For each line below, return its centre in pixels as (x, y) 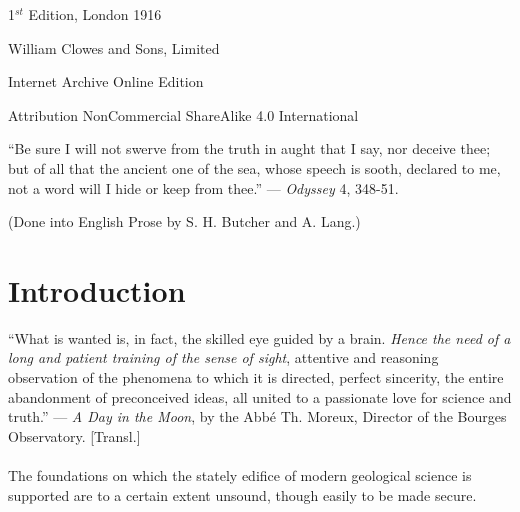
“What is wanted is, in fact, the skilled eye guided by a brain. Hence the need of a (259, 337)
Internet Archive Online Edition (106, 81)
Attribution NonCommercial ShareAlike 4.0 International (183, 114)
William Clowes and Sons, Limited (114, 47)
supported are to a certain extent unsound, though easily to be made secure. (242, 494)
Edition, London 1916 (95, 14)
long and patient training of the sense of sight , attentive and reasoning (223, 357)
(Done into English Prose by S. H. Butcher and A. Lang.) (184, 221)
